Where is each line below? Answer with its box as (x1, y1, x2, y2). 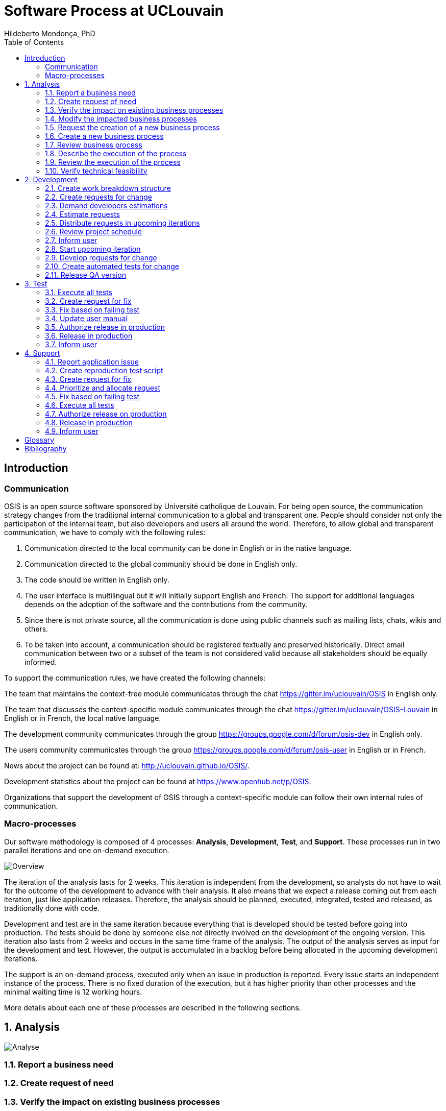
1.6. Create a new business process (45, 131, 164, 140)
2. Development (24, 175, 78, 184)
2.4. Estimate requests (45, 209, 120, 219)
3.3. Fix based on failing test (45, 305, 140, 314)
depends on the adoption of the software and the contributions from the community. (24, 599, 308, 609)
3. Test (24, 279, 47, 288)
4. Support (24, 348, 60, 357)
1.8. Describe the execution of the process (45, 149, 187, 158)
